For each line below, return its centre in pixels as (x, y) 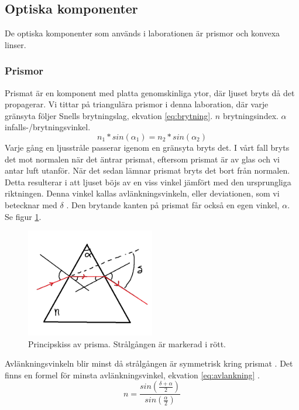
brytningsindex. (250, 115)
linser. (16, 44)
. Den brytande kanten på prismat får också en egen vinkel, (173, 204)
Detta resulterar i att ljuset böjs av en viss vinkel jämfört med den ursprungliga (148, 182)
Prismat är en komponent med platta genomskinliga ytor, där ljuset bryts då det (150, 92)
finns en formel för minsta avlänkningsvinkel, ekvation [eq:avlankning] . (132, 375)
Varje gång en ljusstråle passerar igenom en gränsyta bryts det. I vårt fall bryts (147, 147)
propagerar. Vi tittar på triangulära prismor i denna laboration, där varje (137, 104)
